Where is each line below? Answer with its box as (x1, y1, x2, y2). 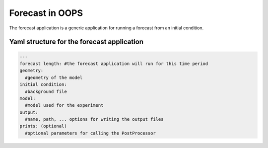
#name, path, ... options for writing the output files (25, 117, 164, 122)
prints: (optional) (19, 123, 67, 129)
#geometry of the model (25, 74, 83, 80)
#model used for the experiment (25, 102, 104, 108)
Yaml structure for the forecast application (9, 38, 144, 46)
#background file (25, 88, 67, 94)
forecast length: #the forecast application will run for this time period (19, 61, 208, 67)
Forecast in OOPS (9, 7, 83, 18)
